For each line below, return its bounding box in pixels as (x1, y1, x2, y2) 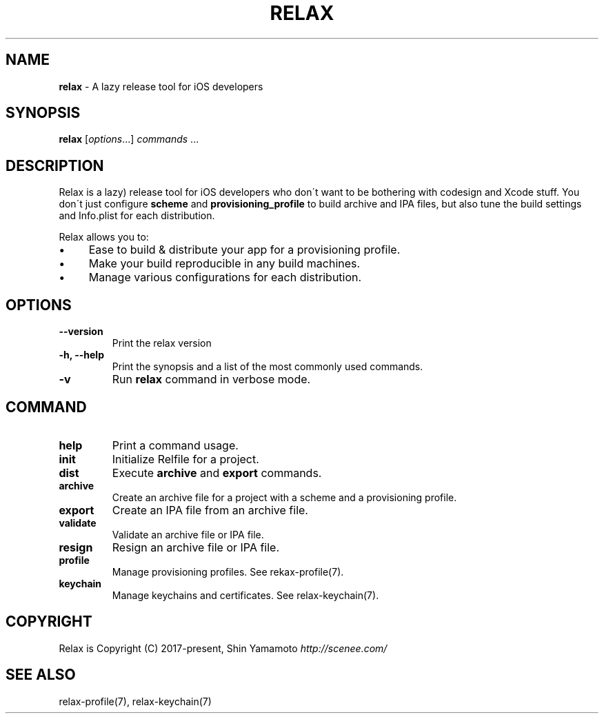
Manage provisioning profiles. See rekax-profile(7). (112, 565, 344, 578)
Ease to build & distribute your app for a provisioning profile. (88, 243, 401, 257)
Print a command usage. (112, 438, 239, 452)
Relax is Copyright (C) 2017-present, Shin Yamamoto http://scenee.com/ (59, 642, 387, 654)
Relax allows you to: (59, 231, 149, 243)
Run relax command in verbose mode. (112, 372, 311, 387)
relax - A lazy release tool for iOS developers (59, 80, 263, 92)
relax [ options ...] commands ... (59, 133, 199, 145)
